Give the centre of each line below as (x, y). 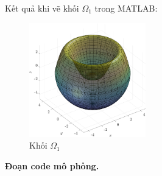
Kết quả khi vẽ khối (42, 8)
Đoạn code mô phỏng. (52, 165)
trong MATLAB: (126, 8)
